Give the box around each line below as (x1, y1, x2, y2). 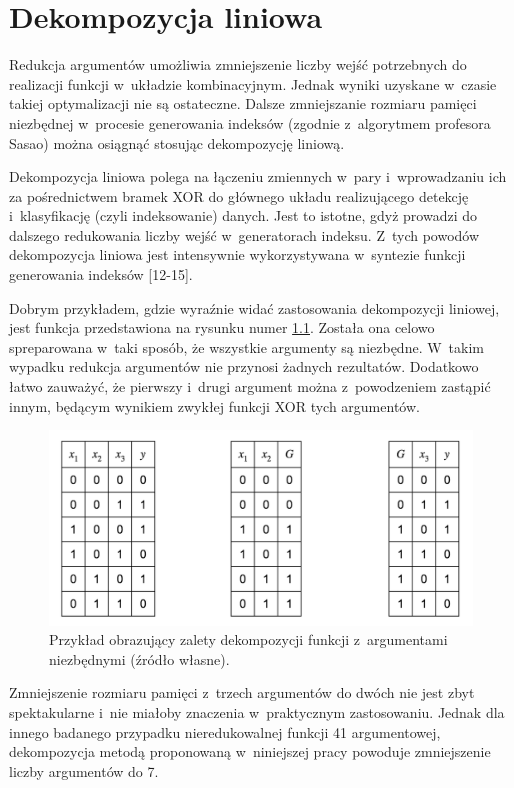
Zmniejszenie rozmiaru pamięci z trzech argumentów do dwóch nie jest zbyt (9, 682, 475, 703)
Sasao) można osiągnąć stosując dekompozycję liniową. (9, 132, 345, 153)
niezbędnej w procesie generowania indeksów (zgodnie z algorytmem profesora (9, 112, 491, 133)
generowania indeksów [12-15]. (9, 264, 193, 285)
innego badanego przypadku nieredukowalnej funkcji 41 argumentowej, (9, 721, 441, 742)
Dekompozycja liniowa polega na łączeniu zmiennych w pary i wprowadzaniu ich (9, 166, 507, 187)
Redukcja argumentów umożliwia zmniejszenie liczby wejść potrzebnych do (9, 54, 467, 75)
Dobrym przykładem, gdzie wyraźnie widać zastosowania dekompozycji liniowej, (9, 297, 500, 318)
